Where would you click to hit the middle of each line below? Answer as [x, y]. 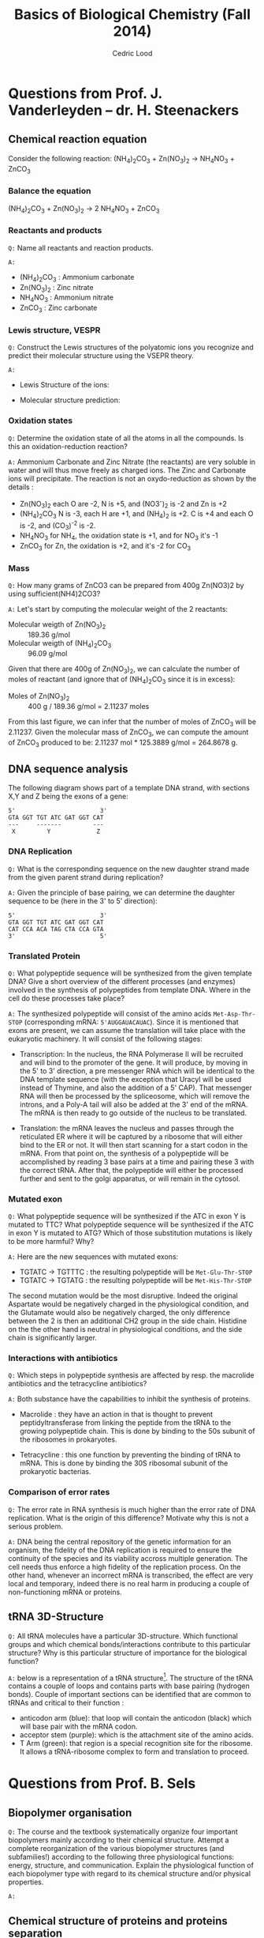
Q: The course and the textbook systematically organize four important [123, 1832]
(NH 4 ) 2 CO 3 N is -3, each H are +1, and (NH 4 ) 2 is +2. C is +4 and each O [136, 514]
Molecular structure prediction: [70, 400]
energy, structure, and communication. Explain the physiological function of [131, 1865]
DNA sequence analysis [68, 769]
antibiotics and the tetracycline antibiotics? [78, 1384]
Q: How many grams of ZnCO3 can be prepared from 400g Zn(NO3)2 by [126, 586]
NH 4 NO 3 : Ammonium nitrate [67, 298]
